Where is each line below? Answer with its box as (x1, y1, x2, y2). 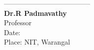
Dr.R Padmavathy (4, 7, 67, 18)
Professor (4, 17, 32, 28)
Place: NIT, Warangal (4, 37, 70, 47)
